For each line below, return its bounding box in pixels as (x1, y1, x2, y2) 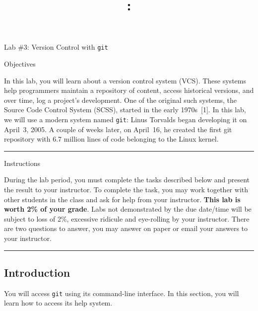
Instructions (4, 157, 40, 168)
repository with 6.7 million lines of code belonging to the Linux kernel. (4, 134, 219, 144)
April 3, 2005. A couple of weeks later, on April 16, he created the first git (4, 124, 232, 134)
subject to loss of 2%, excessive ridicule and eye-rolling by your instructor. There (4, 213, 250, 224)
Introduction (4, 264, 70, 280)
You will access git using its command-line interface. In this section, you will (4, 288, 239, 298)
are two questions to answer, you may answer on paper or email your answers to (4, 223, 248, 233)
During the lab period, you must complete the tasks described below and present (4, 174, 250, 185)
